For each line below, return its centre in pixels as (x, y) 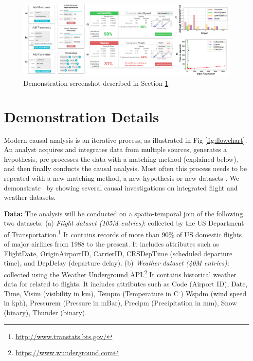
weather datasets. (30, 197)
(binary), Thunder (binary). (45, 312)
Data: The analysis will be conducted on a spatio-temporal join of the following (124, 213)
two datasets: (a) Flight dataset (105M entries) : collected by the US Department (124, 223)
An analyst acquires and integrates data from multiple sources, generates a (115, 149)
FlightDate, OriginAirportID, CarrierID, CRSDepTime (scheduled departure (118, 253)
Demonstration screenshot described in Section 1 (96, 83)
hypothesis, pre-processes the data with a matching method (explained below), (121, 159)
